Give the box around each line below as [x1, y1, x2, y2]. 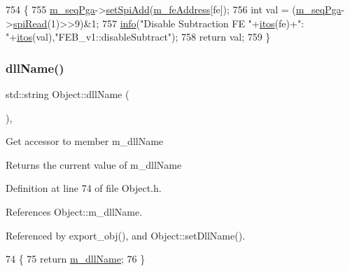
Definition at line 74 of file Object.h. [6, 181, 162, 195]
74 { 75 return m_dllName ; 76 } [6, 251, 146, 266]
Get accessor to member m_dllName [6, 134, 164, 148]
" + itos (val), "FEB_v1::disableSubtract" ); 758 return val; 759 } [6, 29, 271, 44]
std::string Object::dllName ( [6, 87, 129, 101]
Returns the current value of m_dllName [6, 157, 182, 172]
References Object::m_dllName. [6, 204, 143, 218]
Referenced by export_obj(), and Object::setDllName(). [6, 228, 246, 242]
